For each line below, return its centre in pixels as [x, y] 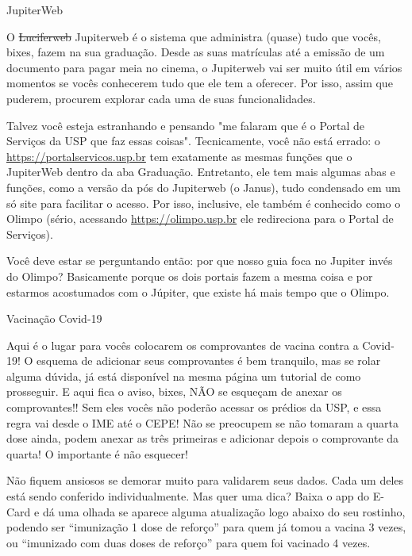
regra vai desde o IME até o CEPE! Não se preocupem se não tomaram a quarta [202, 422]
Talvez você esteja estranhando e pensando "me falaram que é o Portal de [186, 125]
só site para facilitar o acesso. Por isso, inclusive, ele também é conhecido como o [204, 203]
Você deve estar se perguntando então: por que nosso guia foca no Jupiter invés [200, 261]
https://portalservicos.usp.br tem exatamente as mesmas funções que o [179, 156]
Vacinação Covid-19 [54, 318]
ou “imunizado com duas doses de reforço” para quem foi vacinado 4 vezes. [189, 542]
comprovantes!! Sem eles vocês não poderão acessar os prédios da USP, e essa [194, 407]
